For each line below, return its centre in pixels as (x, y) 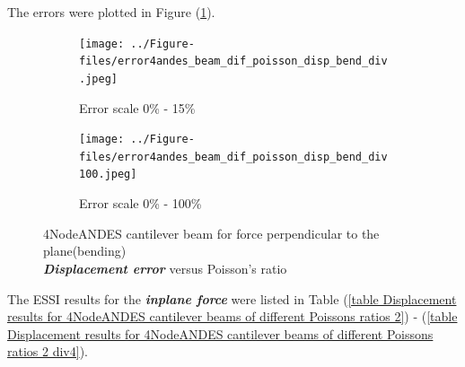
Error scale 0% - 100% (140, 203)
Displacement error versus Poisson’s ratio (165, 268)
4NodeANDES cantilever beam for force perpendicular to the (211, 233)
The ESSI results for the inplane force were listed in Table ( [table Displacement (232, 298)
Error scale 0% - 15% (137, 107)
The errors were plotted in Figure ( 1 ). (111, 12)
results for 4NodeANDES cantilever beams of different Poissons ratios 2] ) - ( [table (232, 316)
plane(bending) (85, 251)
